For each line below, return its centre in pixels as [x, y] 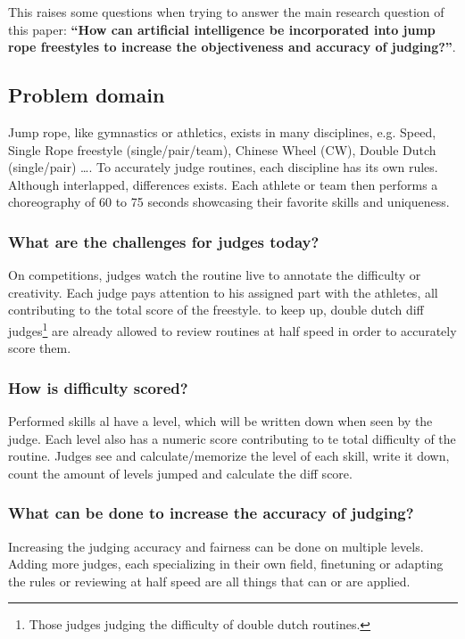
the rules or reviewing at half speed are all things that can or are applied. [209, 581]
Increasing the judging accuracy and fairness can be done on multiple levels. [216, 546]
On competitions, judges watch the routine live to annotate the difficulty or [215, 275]
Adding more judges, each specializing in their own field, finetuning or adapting [226, 564]
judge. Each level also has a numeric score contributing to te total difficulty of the [232, 438]
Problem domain [87, 95]
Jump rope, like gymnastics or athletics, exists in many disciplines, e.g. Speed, [222, 131]
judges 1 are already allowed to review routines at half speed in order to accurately [232, 329]
